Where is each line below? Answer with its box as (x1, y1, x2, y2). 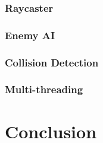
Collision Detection (5, 55, 99, 69)
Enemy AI (5, 27, 55, 42)
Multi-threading (5, 82, 83, 97)
